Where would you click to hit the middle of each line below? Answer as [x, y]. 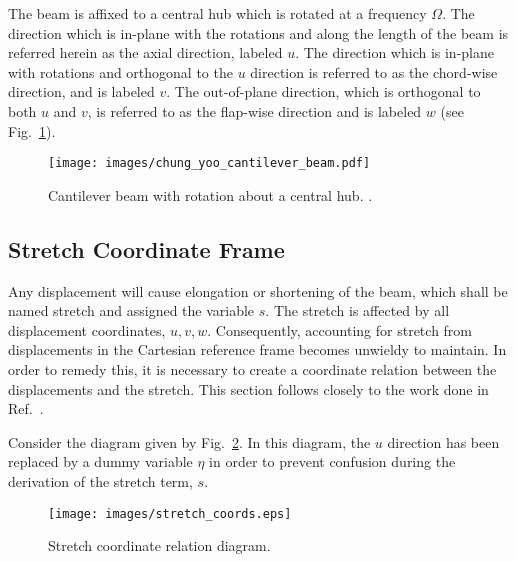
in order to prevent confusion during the [332, 461]
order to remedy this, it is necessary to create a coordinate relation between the [252, 368]
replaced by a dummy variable [100, 461]
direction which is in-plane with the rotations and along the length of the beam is [258, 32]
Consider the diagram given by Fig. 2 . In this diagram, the [189, 441]
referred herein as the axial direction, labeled [145, 52]
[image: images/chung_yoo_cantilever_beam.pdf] [209, 163]
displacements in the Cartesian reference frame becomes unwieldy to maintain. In [257, 349]
